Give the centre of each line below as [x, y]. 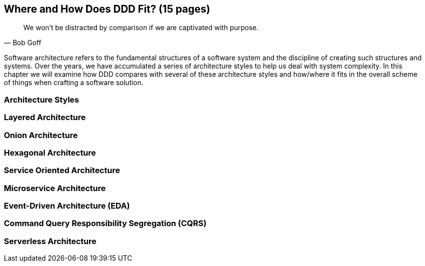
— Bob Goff [23, 43]
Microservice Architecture [55, 188]
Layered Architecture [45, 117]
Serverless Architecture [50, 241]
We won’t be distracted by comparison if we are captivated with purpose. [141, 28]
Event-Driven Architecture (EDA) [67, 206]
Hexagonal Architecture [50, 152]
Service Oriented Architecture [62, 170]
